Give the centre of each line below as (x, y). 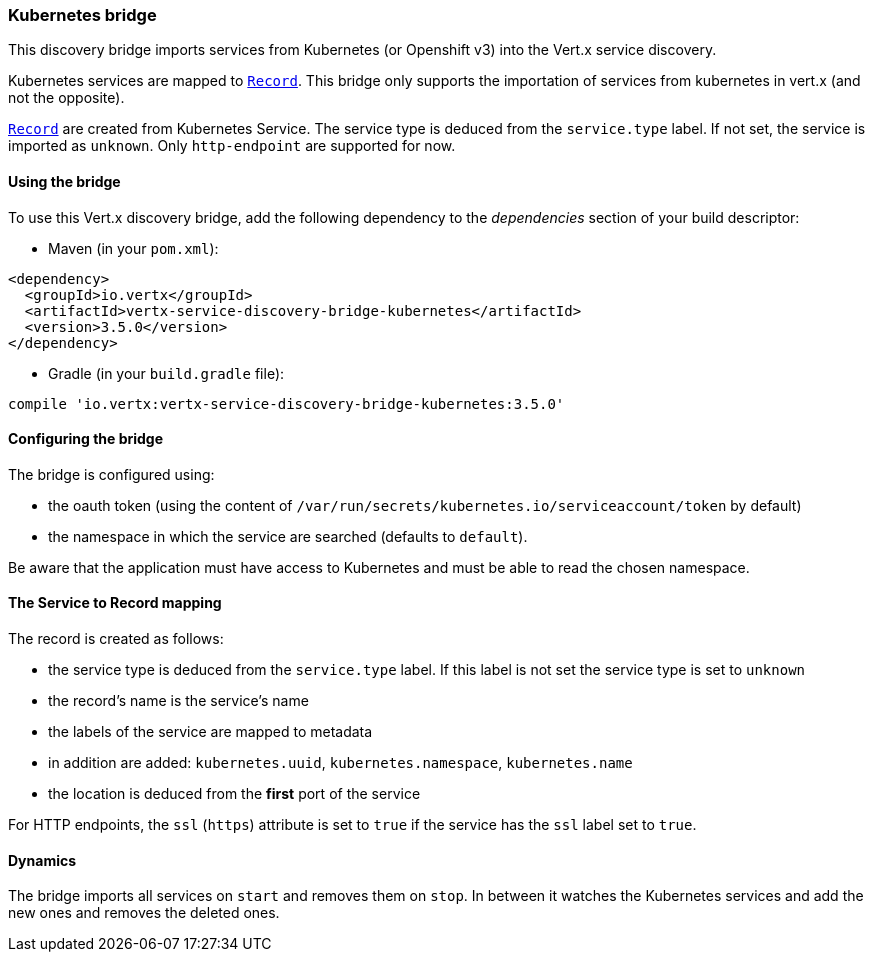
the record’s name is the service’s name (178, 701)
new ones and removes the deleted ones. (144, 913)
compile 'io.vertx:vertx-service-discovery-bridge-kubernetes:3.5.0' (286, 403)
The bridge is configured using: (111, 474)
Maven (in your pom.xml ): (133, 248)
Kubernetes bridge (82, 15)
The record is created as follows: (116, 639)
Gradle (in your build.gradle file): (166, 373)
